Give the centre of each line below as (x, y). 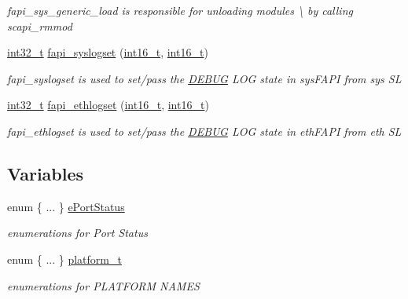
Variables (46, 173)
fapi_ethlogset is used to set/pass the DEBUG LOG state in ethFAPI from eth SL (204, 131)
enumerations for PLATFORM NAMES (103, 285)
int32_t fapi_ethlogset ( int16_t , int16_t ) (108, 105)
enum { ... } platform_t (64, 259)
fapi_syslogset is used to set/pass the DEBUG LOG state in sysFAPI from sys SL (204, 78)
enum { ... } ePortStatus (66, 206)
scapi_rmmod (40, 26)
